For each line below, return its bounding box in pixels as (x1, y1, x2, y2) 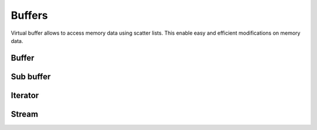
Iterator (11, 90, 39, 100)
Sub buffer (11, 71, 51, 82)
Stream (11, 109, 38, 119)
